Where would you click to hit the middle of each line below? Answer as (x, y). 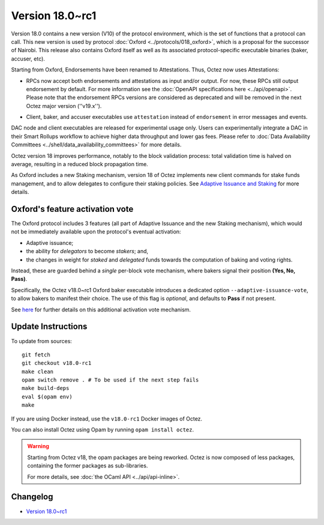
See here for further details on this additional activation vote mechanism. (101, 310)
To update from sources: (41, 341)
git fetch (36, 355)
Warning (38, 446)
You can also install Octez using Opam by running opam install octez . (103, 430)
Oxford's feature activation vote (72, 209)
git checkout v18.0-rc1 (57, 363)
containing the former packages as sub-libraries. (88, 466)
